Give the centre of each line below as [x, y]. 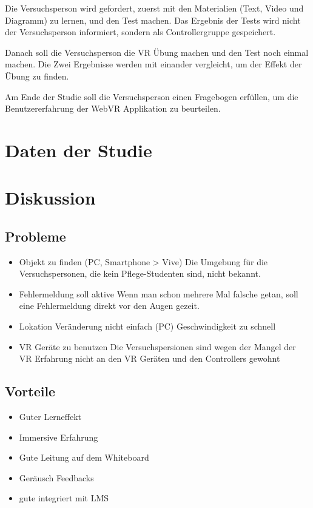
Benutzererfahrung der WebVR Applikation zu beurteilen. [113, 108]
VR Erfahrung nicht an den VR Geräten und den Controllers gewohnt [150, 358]
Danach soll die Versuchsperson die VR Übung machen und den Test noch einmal [157, 52]
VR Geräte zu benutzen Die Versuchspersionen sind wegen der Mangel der [157, 346]
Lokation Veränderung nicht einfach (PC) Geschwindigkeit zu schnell [147, 326]
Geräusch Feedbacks [56, 477]
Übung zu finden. [37, 76]
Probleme [35, 236]
